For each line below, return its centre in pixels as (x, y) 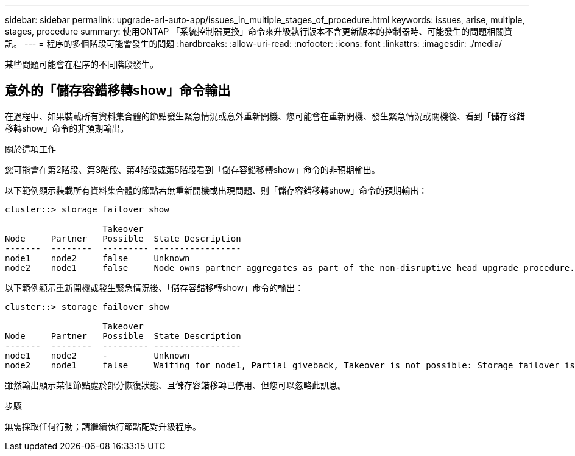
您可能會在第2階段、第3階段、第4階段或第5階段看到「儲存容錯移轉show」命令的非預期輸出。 (192, 169)
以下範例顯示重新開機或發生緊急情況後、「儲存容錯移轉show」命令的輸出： (154, 287)
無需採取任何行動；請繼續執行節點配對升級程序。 (103, 426)
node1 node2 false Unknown (97, 258)
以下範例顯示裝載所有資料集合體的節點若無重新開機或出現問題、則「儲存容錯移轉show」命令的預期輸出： (216, 190)
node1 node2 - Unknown (97, 355)
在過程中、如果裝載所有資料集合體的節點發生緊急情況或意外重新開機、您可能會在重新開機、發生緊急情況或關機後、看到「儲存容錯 (265, 116)
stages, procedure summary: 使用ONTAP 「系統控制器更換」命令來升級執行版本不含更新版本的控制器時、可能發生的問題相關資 (259, 31)
